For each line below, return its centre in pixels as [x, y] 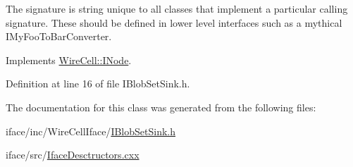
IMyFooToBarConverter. [59, 36]
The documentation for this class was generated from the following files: [161, 107]
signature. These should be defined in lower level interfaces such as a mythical [174, 22]
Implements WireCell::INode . [69, 60]
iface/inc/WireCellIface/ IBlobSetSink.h [91, 131]
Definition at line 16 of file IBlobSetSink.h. [98, 83]
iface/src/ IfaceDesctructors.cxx [73, 155]
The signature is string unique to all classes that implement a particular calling [177, 8]
